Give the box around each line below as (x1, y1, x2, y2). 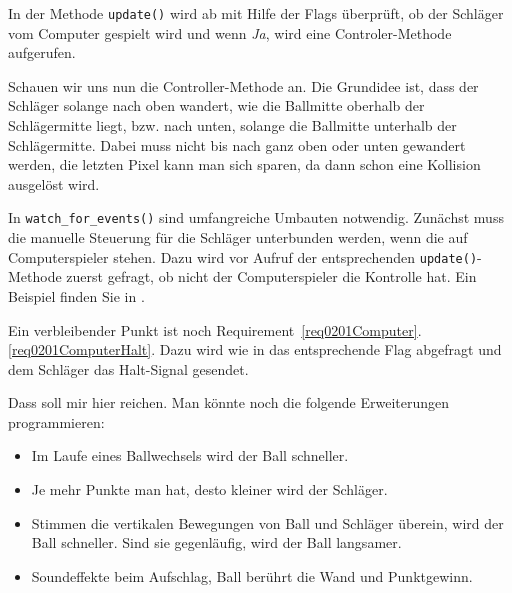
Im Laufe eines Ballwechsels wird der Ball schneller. (31, 445, 349, 466)
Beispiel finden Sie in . (8, 285, 145, 306)
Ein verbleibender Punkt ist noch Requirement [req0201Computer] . (8, 319, 422, 340)
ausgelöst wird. (8, 173, 100, 194)
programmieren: (8, 411, 105, 432)
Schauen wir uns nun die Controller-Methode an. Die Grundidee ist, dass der (8, 75, 479, 96)
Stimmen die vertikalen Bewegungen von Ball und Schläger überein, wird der (31, 512, 504, 533)
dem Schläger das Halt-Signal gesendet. (8, 358, 249, 379)
